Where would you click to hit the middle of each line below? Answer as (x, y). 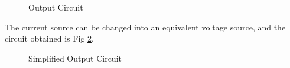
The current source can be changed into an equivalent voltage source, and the (145, 27)
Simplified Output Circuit (75, 58)
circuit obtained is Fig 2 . (49, 38)
